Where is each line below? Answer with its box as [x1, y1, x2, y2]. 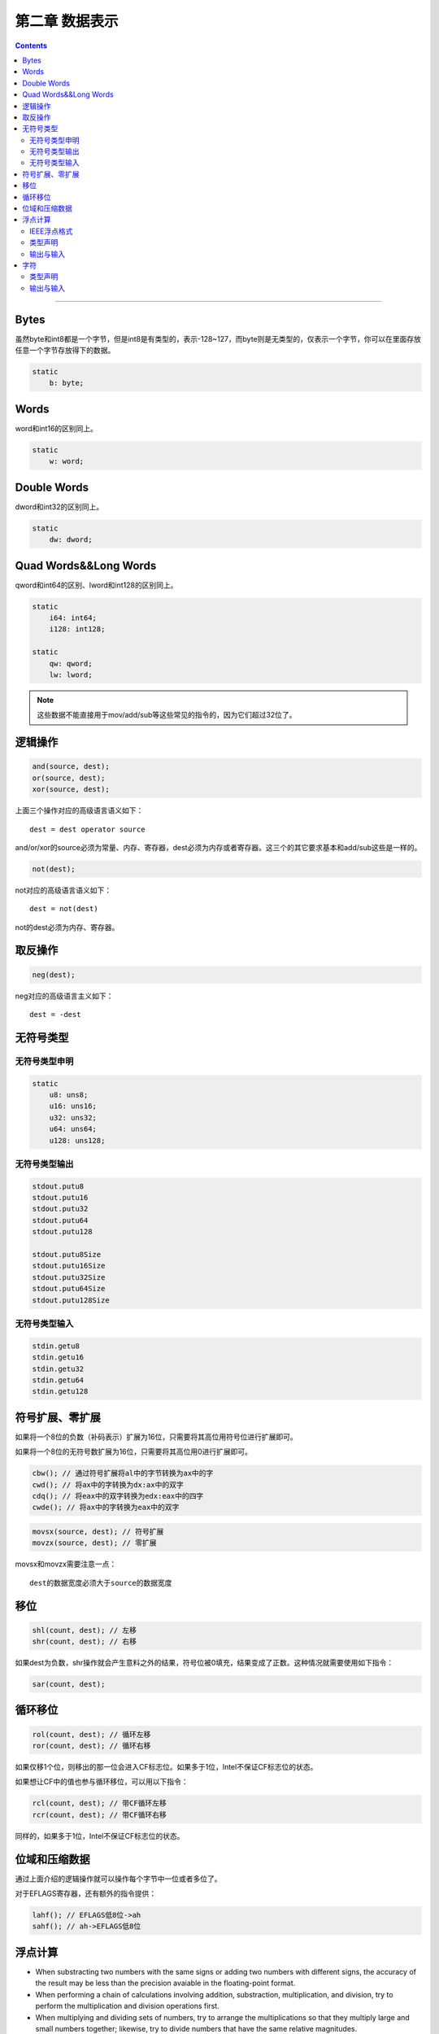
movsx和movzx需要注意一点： [15, 1559, 117, 1569]
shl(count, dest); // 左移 [32, 1626, 137, 1635]
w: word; [49, 456, 85, 466]
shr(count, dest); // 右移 [32, 1637, 137, 1647]
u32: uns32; [49, 1113, 98, 1122]
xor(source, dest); [32, 785, 110, 794]
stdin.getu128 [32, 1387, 89, 1396]
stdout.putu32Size [32, 1272, 106, 1281]
